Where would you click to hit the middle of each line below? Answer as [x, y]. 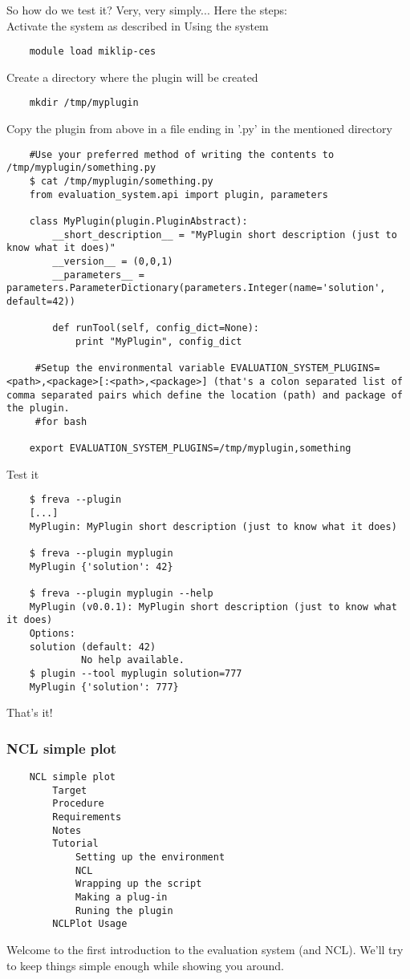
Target [70, 790]
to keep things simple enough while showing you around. [146, 965]
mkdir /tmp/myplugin [84, 103]
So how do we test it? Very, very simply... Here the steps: [147, 10]
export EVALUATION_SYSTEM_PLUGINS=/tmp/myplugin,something [190, 449]
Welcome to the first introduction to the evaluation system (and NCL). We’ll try [205, 949]
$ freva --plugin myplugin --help [121, 593]
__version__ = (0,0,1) [113, 261]
